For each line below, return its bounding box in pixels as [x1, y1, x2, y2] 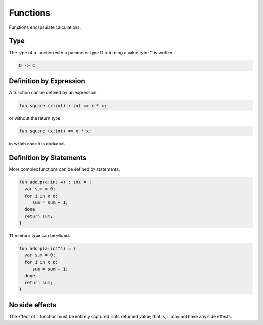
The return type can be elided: [9, 233, 70, 238]
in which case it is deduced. [9, 141, 65, 146]
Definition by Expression [9, 77, 85, 85]
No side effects [9, 301, 56, 309]
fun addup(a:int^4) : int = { [19, 179, 92, 185]
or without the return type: [9, 115, 62, 121]
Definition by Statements [9, 153, 87, 162]
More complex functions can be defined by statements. [9, 166, 120, 172]
